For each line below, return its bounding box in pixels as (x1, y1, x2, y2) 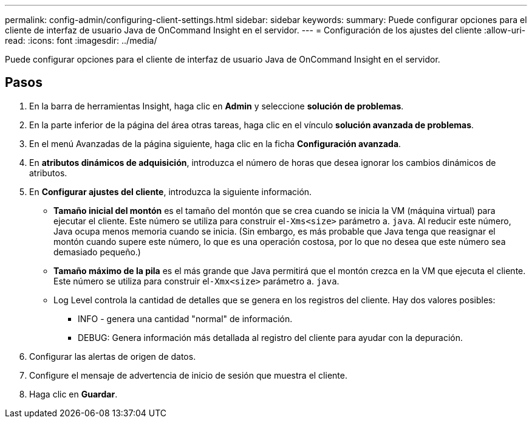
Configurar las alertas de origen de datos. (29, 351, 196, 362)
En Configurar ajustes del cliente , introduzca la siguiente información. (29, 186, 312, 197)
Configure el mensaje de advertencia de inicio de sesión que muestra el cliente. (29, 370, 347, 380)
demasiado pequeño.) (53, 246, 141, 257)
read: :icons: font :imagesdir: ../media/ (5, 35, 157, 46)
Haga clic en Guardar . (29, 388, 118, 399)
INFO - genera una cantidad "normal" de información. (78, 313, 293, 324)
